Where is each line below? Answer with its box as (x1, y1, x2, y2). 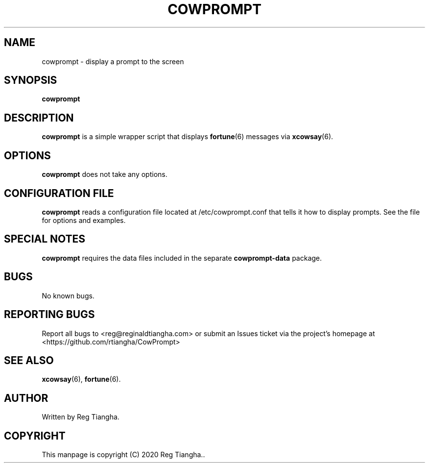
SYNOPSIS (4, 74, 57, 87)
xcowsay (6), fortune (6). (42, 375, 121, 384)
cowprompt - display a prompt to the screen (42, 57, 184, 66)
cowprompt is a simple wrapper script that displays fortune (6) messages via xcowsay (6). (42, 132, 334, 141)
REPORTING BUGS (4, 308, 95, 321)
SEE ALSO (4, 354, 54, 367)
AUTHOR (4, 392, 48, 404)
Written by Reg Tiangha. (42, 413, 119, 421)
